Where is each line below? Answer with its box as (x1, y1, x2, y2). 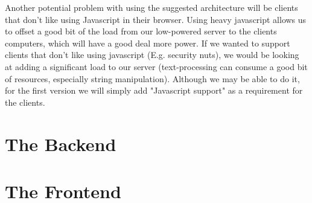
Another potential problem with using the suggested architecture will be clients (5, 1, 298, 13)
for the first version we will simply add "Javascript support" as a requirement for (5, 84, 303, 97)
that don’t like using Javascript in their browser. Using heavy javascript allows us (5, 13, 307, 25)
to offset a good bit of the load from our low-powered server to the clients (5, 25, 277, 37)
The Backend (5, 131, 116, 156)
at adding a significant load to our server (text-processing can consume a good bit (5, 60, 308, 72)
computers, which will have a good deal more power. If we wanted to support (5, 36, 290, 49)
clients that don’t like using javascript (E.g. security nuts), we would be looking (5, 48, 299, 61)
